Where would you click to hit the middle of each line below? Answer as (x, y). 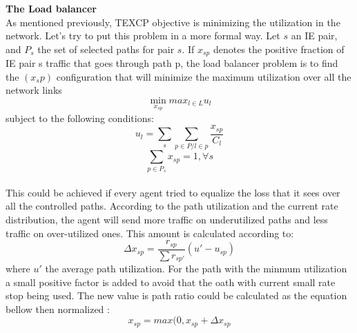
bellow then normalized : (58, 309)
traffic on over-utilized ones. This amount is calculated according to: (150, 233)
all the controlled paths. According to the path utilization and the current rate (172, 206)
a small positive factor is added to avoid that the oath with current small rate (171, 282)
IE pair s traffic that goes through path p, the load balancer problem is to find (172, 63)
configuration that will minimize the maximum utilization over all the (204, 76)
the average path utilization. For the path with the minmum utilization (196, 269)
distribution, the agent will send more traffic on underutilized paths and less (167, 219)
